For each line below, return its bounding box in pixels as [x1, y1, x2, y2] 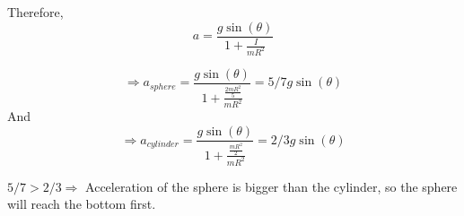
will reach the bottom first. [7, 194, 156, 213]
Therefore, [7, 3, 64, 21]
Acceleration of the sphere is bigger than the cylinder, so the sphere [85, 177, 458, 195]
